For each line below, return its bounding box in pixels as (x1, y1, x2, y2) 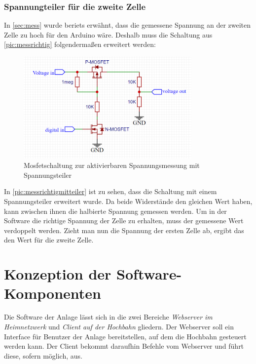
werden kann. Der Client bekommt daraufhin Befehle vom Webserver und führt (4, 341, 244, 351)
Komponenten (4, 283, 101, 303)
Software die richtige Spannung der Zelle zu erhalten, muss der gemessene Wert (4, 215, 244, 226)
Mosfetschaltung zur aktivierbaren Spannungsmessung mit (24, 160, 200, 170)
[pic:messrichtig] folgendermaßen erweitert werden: (4, 39, 156, 49)
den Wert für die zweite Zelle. (4, 235, 94, 245)
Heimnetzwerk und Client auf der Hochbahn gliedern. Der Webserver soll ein (4, 321, 234, 331)
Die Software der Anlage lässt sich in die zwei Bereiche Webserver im (4, 312, 213, 322)
